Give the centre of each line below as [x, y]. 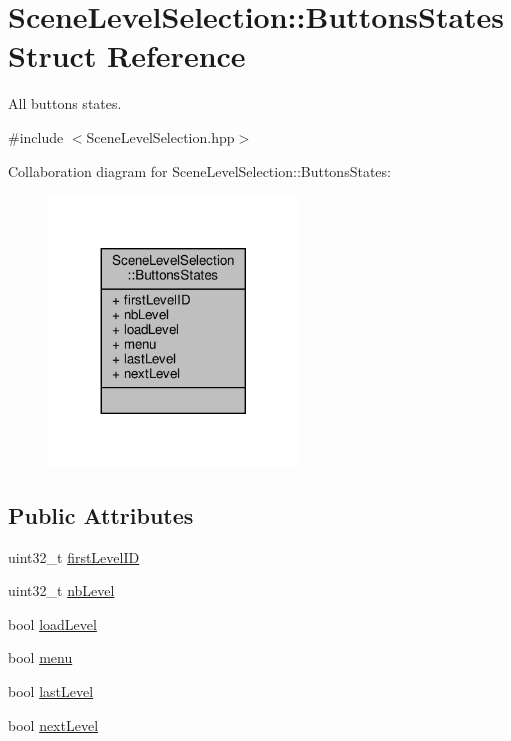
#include [36, 136]
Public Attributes [101, 514]
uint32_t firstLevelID [74, 556]
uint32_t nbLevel [61, 590]
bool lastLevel [51, 691]
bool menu [40, 657]
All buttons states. [65, 103]
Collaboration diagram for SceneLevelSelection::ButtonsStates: [199, 170]
